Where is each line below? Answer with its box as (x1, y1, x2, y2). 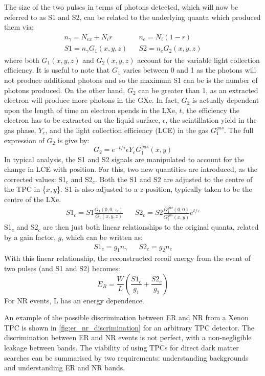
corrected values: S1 (4, 173, 67, 184)
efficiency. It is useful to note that (4, 64, 110, 75)
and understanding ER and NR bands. (4, 362, 125, 373)
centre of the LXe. (4, 193, 61, 204)
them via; (4, 21, 34, 32)
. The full (224, 124, 254, 135)
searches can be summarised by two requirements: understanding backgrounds (4, 352, 249, 363)
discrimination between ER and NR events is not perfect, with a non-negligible (4, 332, 252, 343)
